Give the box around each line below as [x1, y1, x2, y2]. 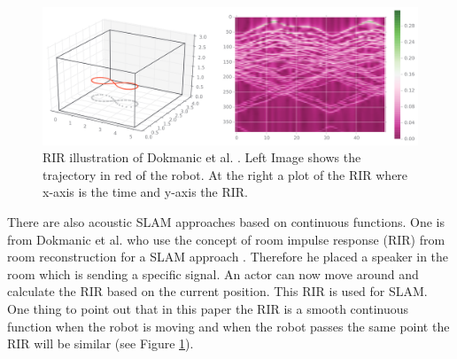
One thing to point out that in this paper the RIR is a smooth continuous [7, 300, 409, 318]
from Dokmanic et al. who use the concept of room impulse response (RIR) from [7, 230, 445, 248]
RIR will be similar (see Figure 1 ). [7, 334, 194, 353]
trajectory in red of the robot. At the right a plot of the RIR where [43, 165, 408, 183]
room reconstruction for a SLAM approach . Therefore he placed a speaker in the [7, 247, 449, 266]
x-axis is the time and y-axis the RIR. [43, 183, 248, 201]
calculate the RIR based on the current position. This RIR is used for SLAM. [7, 282, 428, 300]
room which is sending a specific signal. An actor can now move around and [7, 264, 419, 283]
